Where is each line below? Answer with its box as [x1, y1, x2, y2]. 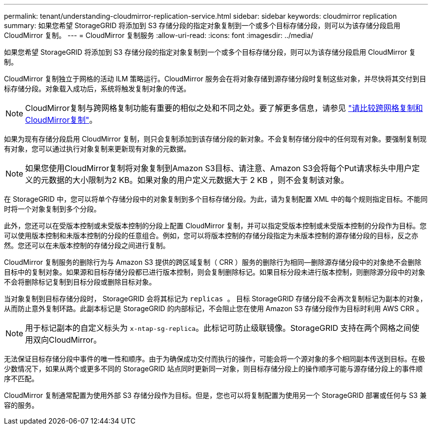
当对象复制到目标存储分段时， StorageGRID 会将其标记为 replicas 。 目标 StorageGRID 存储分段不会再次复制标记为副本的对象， [4, 294, 427, 303]
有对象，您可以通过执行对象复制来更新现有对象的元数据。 [4, 144, 190, 153]
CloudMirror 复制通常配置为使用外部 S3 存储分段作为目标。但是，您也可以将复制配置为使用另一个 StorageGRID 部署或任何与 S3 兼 [4, 391, 427, 399]
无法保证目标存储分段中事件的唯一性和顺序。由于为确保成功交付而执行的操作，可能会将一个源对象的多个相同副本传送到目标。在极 [4, 355, 425, 363]
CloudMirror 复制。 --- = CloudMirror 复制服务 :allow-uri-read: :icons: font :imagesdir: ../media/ [4, 31, 314, 39]
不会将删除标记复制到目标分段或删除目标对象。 [4, 278, 156, 286]
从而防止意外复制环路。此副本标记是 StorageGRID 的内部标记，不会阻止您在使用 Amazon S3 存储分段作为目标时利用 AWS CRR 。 [4, 304, 424, 313]
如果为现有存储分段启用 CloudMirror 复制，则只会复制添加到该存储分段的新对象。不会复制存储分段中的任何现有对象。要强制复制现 [4, 135, 427, 143]
